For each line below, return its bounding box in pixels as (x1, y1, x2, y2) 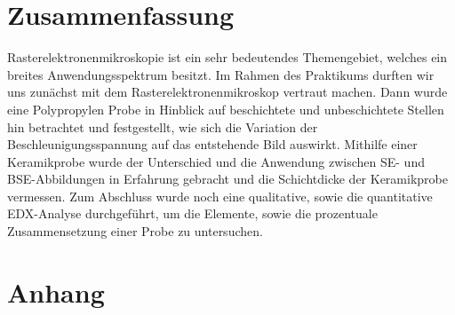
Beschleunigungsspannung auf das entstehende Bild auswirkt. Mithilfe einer (7, 135, 418, 154)
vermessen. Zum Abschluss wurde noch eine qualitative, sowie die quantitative (7, 186, 433, 205)
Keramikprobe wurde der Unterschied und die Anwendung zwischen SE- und (7, 152, 425, 170)
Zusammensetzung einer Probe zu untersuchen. (7, 222, 263, 240)
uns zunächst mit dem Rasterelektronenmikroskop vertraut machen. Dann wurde (7, 83, 448, 101)
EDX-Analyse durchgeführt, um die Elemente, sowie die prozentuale (7, 204, 378, 223)
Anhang (7, 273, 105, 310)
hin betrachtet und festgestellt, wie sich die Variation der (7, 117, 318, 136)
